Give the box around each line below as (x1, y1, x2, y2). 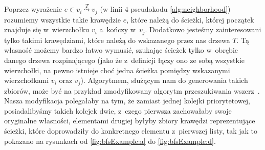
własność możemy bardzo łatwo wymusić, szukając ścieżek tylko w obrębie (4, 45, 238, 55)
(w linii (100, 4, 123, 14)
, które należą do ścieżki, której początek (126, 14, 254, 25)
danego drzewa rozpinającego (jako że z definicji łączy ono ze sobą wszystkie (4, 54, 245, 65)
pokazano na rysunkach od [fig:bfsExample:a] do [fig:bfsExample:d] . (4, 135, 216, 146)
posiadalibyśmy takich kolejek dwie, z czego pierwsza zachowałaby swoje (4, 105, 232, 116)
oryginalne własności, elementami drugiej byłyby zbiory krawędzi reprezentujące (4, 115, 255, 126)
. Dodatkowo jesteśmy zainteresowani (145, 24, 261, 35)
